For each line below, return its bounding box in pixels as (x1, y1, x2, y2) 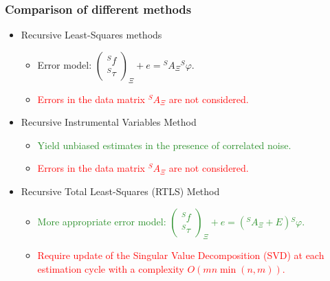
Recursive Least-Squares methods (21, 27, 162, 42)
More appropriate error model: (37, 214, 166, 228)
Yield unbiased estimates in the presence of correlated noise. (37, 137, 291, 152)
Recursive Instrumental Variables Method (21, 115, 197, 129)
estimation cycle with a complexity (37, 261, 184, 276)
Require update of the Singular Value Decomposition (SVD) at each (37, 248, 324, 262)
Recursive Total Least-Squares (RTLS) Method (21, 183, 220, 198)
